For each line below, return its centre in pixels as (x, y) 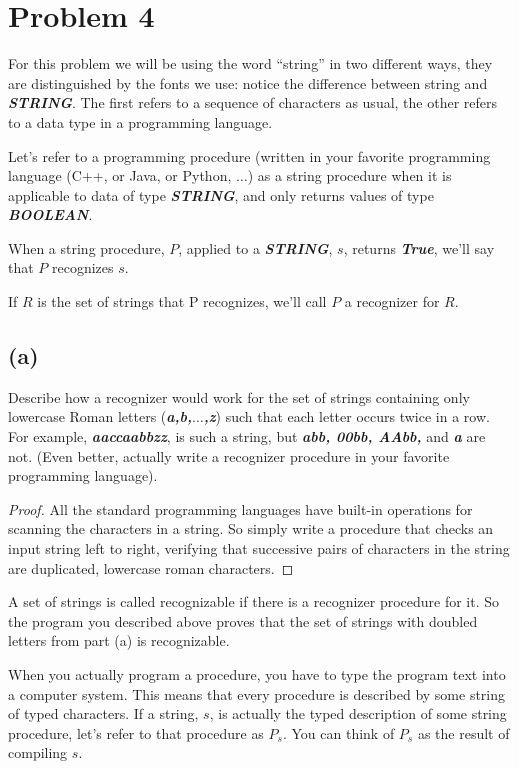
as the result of (463, 732)
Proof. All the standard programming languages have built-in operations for (240, 508)
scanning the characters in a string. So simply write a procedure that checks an (251, 528)
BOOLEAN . (50, 214)
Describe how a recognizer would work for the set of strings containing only (239, 396)
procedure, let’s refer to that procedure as (136, 732)
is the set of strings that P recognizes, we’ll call (182, 301)
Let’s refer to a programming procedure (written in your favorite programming (249, 155)
